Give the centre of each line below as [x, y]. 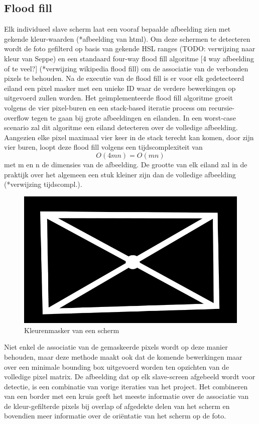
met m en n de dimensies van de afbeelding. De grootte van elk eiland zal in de [126, 164]
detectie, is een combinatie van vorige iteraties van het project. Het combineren [126, 386]
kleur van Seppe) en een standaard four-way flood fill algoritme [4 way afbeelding [129, 58]
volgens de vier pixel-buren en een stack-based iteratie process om [105, 107]
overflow [17, 117]
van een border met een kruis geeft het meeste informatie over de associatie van [126, 396]
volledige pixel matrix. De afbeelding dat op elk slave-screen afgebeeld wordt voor [130, 377]
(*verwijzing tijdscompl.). [43, 184]
